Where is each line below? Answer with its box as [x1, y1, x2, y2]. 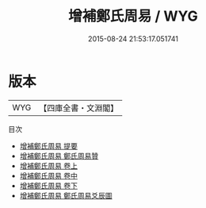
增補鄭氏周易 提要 [19, 141, 78, 151]
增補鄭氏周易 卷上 [19, 160, 78, 171]
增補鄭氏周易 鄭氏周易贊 [19, 151, 99, 160]
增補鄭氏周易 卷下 [19, 180, 78, 191]
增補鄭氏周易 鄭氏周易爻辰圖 [19, 191, 113, 200]
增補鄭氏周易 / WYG [68, 7, 198, 25]
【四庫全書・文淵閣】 [39, 102, 119, 114]
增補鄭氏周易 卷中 [19, 171, 78, 180]
